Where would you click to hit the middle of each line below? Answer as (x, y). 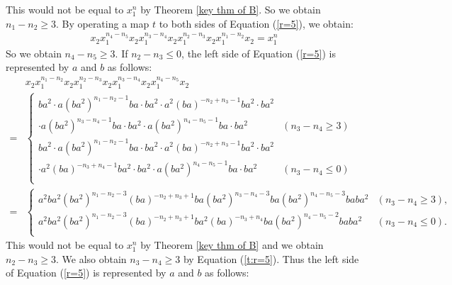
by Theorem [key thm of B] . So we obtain (231, 9)
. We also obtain (91, 258)
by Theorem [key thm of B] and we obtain (232, 245)
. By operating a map (102, 23)
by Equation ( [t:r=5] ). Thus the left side (271, 258)
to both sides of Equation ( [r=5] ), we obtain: (256, 23)
